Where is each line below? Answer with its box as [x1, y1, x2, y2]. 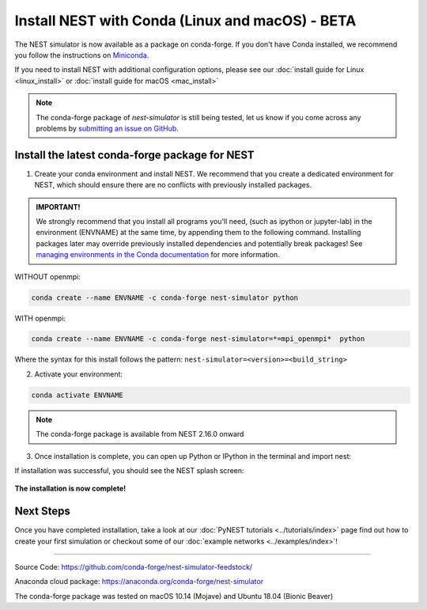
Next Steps [14, 505, 70, 518]
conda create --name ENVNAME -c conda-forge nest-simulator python [31, 293, 299, 302]
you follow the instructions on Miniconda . [14, 50, 149, 59]
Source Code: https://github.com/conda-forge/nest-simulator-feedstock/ [14, 563, 253, 572]
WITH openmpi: [14, 313, 66, 323]
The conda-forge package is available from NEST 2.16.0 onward [36, 430, 244, 439]
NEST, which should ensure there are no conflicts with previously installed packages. [34, 180, 312, 190]
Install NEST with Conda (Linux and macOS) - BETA [14, 12, 357, 29]
